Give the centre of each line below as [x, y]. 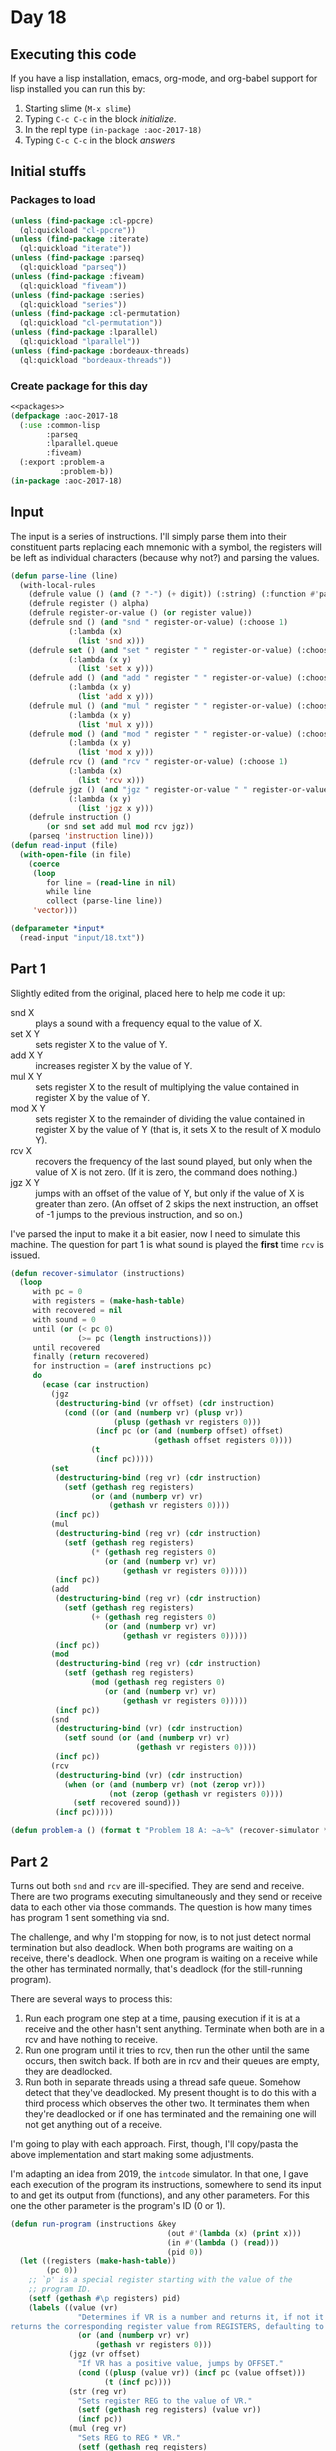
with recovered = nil [77, 1311]
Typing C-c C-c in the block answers [100, 140]
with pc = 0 [57, 1292]
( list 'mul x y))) [116, 724]
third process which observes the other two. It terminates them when [167, 2103]
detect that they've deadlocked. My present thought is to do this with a [170, 2092]
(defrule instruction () [80, 817]
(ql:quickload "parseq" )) [73, 267]
